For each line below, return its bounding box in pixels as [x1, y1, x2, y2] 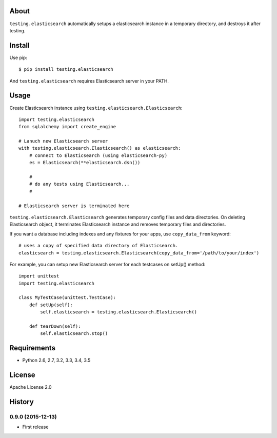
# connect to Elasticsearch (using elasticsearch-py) [29, 152, 168, 158]
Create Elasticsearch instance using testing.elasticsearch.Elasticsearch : [9, 105, 183, 111]
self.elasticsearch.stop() [40, 331, 108, 336]
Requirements [9, 344, 56, 352]
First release [22, 424, 49, 430]
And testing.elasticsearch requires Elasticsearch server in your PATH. [9, 77, 169, 84]
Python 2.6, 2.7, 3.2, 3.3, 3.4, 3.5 [22, 357, 91, 364]
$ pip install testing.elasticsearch [18, 67, 114, 72]
